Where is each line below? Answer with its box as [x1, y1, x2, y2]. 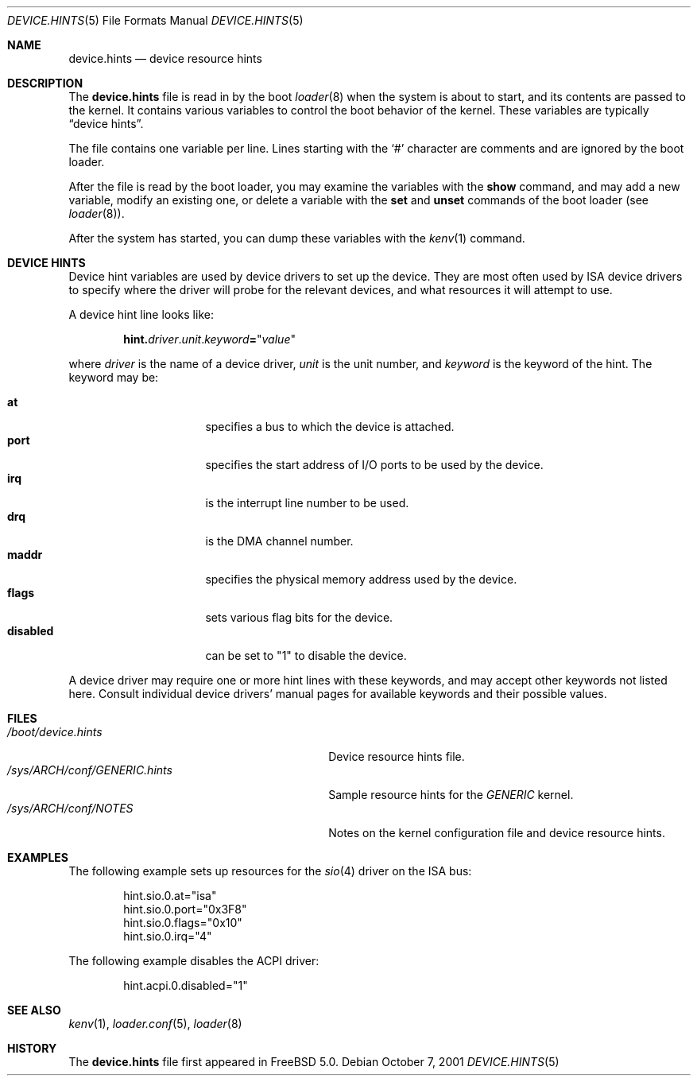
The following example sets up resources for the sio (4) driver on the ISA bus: [68, 864, 472, 878]
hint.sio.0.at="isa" [123, 889, 217, 902]
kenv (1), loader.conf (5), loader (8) [68, 1017, 242, 1030]
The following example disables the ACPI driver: [68, 954, 319, 968]
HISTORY [7, 1041, 57, 1055]
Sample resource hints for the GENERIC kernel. [328, 788, 574, 801]
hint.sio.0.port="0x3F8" [123, 902, 247, 916]
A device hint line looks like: [68, 308, 214, 321]
